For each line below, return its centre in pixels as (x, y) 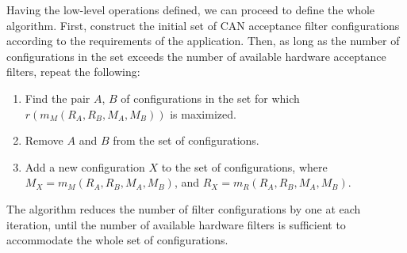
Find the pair (58, 98)
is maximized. (203, 113)
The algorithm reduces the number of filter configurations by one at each (184, 208)
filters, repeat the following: (73, 72)
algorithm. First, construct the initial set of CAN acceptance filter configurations (203, 25)
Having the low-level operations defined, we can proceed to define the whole (191, 9)
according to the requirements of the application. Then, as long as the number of (203, 41)
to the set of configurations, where (244, 166)
